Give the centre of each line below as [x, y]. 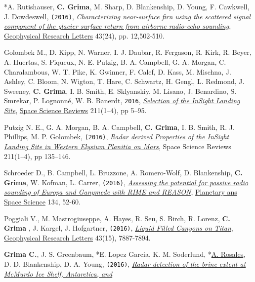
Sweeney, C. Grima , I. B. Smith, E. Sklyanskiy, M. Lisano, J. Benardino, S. [120, 91]
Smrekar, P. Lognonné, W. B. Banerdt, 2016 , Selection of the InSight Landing [122, 101]
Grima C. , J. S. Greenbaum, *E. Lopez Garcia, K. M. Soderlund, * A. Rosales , [125, 254]
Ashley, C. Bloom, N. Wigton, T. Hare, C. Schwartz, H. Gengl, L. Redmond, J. [124, 81]
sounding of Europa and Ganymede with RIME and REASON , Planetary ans [121, 192]
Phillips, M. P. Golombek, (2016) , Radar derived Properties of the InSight [117, 137]
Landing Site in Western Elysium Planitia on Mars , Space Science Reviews [118, 146]
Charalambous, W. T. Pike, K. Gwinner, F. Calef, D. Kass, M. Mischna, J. [118, 71]
